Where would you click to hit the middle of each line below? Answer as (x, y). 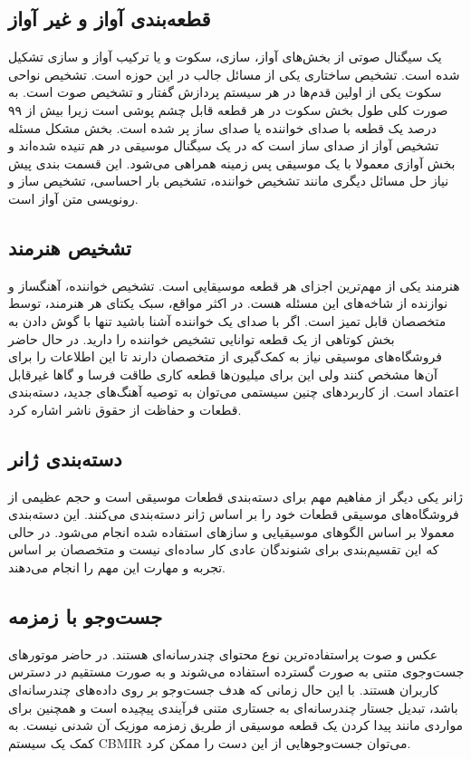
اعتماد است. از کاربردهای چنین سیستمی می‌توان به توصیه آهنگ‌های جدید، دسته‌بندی (234, 392)
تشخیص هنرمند (70, 247)
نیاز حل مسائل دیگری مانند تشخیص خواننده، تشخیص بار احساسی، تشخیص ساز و (229, 181)
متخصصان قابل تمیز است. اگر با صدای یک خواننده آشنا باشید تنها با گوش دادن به (227, 320)
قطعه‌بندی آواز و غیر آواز (110, 19)
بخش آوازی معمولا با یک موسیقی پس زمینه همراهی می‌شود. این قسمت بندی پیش (232, 163)
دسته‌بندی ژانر (65, 458)
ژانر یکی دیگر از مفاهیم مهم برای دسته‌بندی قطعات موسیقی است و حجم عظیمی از (236, 496)
